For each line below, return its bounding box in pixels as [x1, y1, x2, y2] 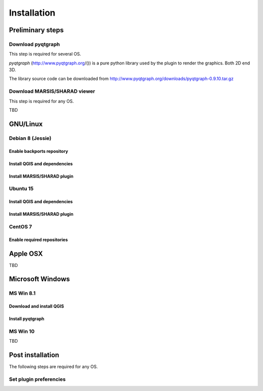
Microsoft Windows [9, 275, 70, 283]
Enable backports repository [9, 148, 68, 154]
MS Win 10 [9, 328, 35, 334]
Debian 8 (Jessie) [9, 135, 52, 142]
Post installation [9, 351, 59, 359]
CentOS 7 [9, 223, 32, 230]
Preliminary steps [9, 26, 64, 34]
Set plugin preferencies [9, 376, 66, 383]
